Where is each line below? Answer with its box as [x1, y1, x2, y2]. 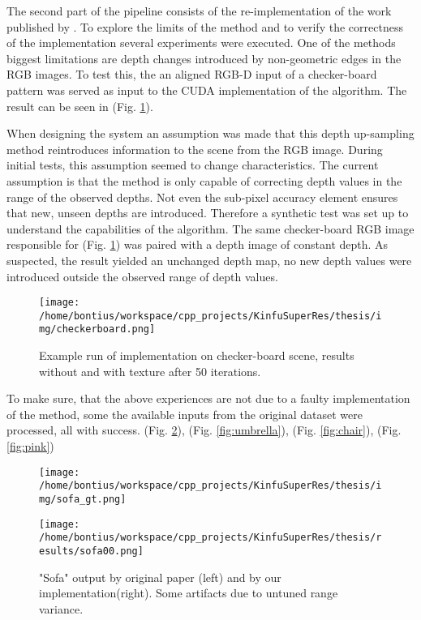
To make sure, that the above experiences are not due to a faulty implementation [6, 390, 410, 407]
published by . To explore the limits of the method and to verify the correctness [6, 18, 403, 35]
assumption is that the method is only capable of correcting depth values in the [6, 172, 402, 189]
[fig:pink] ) [6, 438, 54, 455]
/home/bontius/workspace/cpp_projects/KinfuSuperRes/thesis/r [39, 532, 382, 544]
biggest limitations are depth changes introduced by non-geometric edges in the [6, 49, 402, 66]
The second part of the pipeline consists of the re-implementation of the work [6, 2, 392, 19]
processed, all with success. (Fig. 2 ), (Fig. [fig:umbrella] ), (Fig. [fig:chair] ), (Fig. [6, 421, 402, 438]
